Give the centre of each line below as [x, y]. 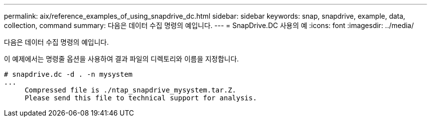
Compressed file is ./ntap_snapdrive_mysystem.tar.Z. [131, 90]
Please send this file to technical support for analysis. [141, 98]
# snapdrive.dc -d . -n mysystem [68, 74]
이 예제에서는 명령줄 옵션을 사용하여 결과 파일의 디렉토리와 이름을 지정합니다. [122, 59]
